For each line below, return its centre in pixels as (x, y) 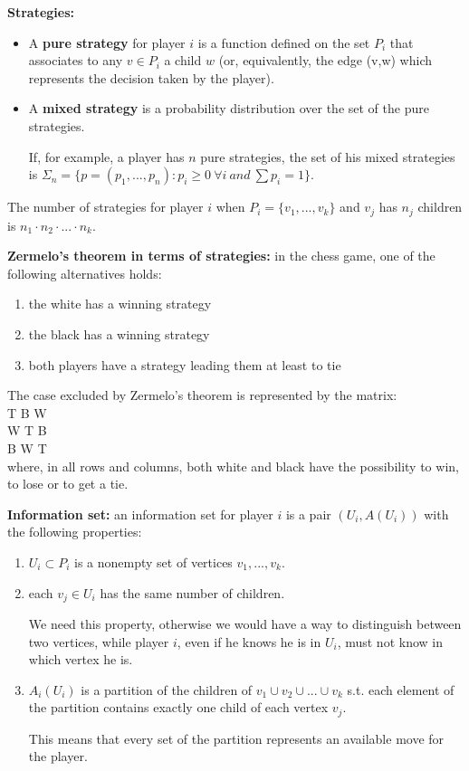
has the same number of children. (192, 592)
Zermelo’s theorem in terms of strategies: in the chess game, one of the (221, 256)
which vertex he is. (81, 659)
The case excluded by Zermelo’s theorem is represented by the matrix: (202, 395)
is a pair (308, 514)
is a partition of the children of (167, 689)
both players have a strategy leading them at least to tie (185, 364)
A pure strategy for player (107, 42)
